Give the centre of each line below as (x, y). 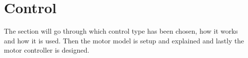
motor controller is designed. (47, 50)
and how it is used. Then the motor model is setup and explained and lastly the (124, 40)
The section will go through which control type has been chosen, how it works (121, 31)
